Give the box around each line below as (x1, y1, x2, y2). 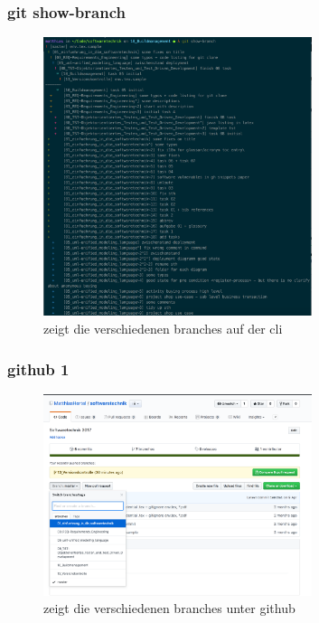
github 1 (7, 357, 70, 380)
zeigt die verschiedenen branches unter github (43, 599, 296, 618)
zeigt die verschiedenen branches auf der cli (43, 319, 283, 338)
